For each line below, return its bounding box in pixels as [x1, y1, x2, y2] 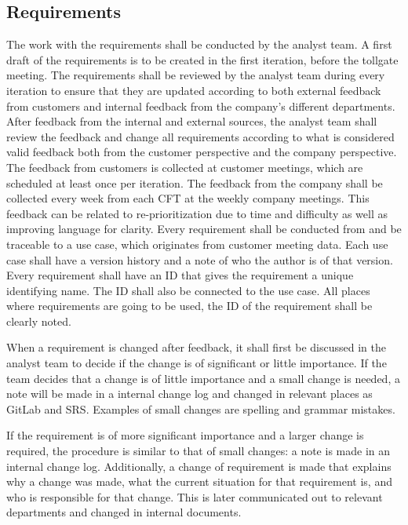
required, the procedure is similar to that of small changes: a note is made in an [6, 443, 391, 459]
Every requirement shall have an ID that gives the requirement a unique [6, 267, 354, 283]
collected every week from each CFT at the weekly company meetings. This [6, 190, 370, 206]
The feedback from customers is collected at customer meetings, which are [6, 159, 363, 175]
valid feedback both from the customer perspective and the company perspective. [6, 144, 397, 160]
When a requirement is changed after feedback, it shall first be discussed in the [6, 339, 386, 355]
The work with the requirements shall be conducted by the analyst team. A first [6, 36, 392, 53]
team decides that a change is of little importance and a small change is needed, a [6, 370, 400, 386]
